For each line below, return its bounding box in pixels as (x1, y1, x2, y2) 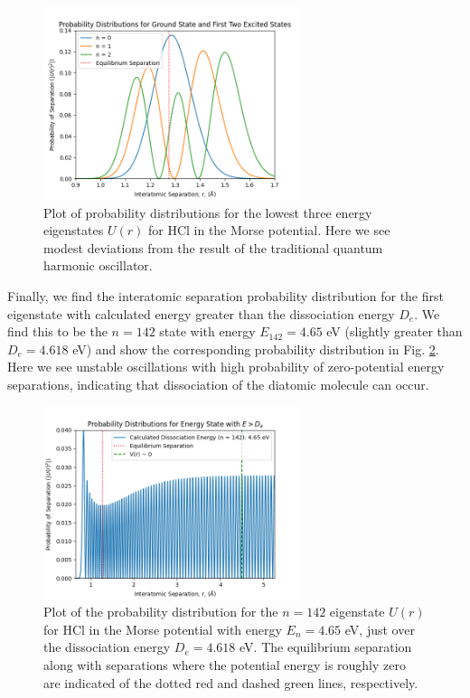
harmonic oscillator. (43, 256, 153, 275)
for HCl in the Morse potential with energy (43, 619, 282, 638)
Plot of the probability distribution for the (43, 602, 278, 621)
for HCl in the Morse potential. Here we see (147, 221, 390, 240)
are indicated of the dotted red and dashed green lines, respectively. (43, 673, 418, 692)
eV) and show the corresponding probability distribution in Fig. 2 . (72, 339, 439, 358)
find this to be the (7, 322, 108, 341)
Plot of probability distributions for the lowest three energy (43, 203, 372, 222)
